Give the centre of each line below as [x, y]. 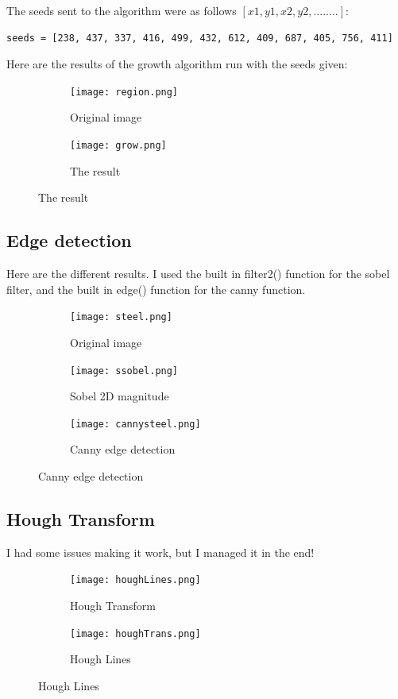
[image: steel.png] [121, 317]
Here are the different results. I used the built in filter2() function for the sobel [198, 274]
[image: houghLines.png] [135, 580]
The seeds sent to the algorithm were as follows [122, 10]
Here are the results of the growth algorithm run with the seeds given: [177, 64]
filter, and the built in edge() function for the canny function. [156, 289]
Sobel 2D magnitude [120, 396]
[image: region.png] [124, 92]
